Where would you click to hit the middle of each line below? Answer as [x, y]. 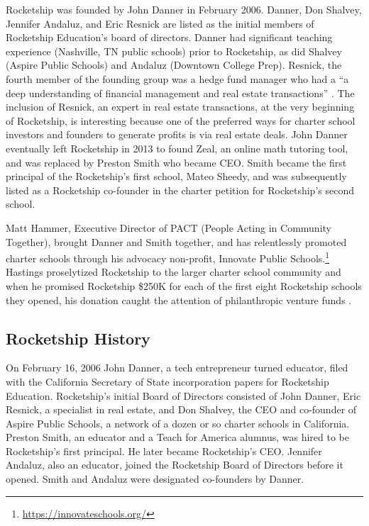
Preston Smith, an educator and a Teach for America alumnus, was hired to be [178, 437]
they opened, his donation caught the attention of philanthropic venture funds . [179, 300]
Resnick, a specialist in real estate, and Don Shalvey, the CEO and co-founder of [181, 409]
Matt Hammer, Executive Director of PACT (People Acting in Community [169, 227]
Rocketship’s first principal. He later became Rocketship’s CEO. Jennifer [164, 451]
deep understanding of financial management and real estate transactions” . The [180, 93]
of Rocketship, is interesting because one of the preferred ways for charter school [181, 120]
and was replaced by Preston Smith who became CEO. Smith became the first [176, 162]
